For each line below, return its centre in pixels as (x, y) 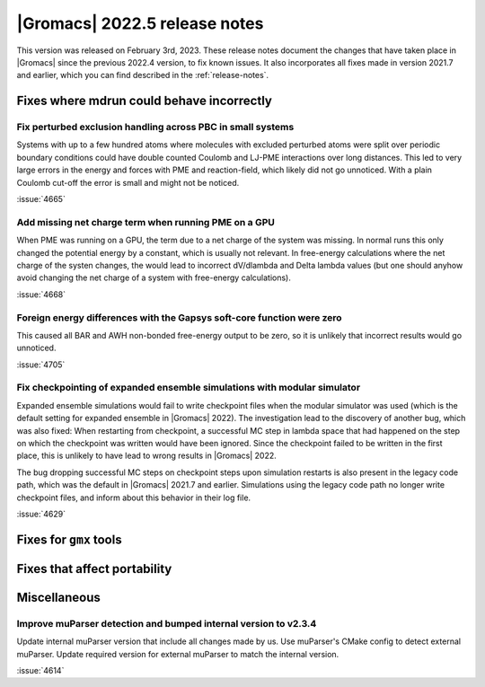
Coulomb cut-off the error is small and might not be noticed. (128, 182)
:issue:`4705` (41, 365)
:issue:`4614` (40, 670)
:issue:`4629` (41, 514)
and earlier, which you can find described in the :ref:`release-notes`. (143, 75)
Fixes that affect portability (94, 569)
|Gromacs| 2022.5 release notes (140, 23)
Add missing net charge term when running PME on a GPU (146, 222)
